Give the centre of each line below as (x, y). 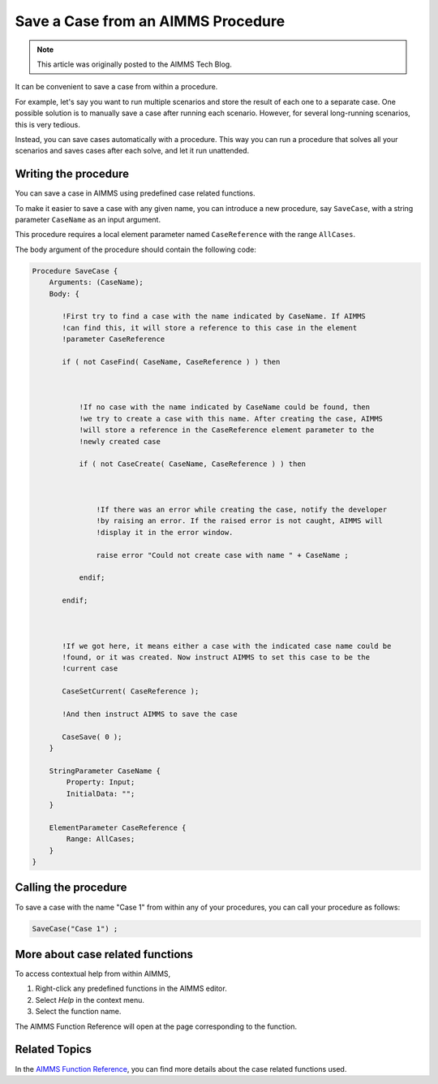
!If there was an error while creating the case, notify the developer (242, 509)
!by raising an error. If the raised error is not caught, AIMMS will (239, 521)
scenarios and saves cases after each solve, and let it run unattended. (132, 151)
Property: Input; (101, 782)
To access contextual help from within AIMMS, (93, 974)
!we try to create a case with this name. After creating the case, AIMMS (231, 419)
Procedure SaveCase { (75, 271)
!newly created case (120, 441)
